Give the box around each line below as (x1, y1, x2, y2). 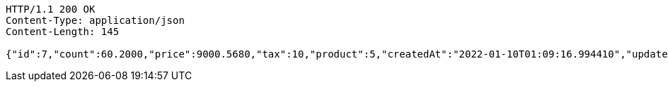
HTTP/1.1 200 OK (6, 4, 96, 15)
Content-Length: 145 (6, 26, 120, 37)
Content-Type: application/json (6, 15, 185, 26)
